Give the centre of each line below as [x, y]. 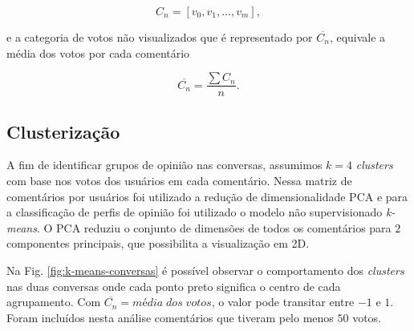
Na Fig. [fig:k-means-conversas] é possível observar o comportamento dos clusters [205, 270]
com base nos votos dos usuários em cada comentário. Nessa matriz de [179, 181]
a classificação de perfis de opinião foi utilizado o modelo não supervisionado [195, 212]
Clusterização [63, 131]
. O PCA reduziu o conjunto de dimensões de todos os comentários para [214, 227]
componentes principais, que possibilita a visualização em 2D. [158, 243]
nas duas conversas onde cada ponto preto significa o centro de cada [174, 286]
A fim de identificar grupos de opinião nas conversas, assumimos [164, 165]
